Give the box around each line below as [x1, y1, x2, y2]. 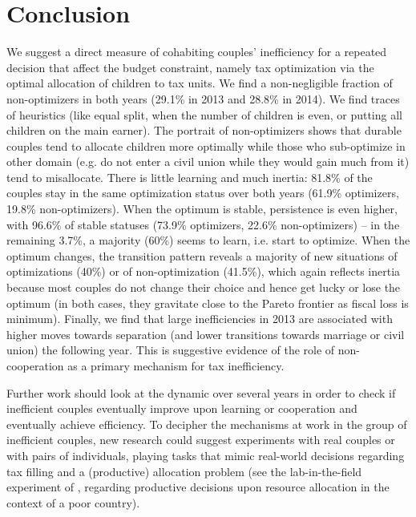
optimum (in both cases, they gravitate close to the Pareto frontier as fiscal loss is [6, 294, 409, 311]
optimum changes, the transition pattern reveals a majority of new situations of [6, 247, 398, 264]
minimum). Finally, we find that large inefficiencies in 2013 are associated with [6, 310, 393, 327]
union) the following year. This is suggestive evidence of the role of [6, 341, 335, 358]
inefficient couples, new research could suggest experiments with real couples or [6, 431, 395, 448]
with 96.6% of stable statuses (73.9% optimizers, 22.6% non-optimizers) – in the [6, 216, 400, 232]
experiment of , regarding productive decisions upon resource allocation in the [6, 479, 390, 495]
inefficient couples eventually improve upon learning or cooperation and [6, 400, 357, 417]
